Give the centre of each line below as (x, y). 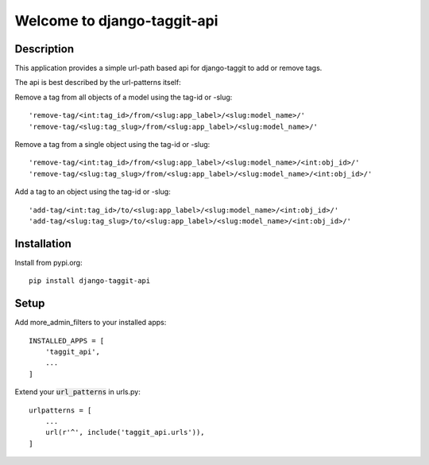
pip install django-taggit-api (90, 281)
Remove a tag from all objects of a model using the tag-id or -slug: (124, 97)
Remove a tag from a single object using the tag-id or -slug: (112, 145)
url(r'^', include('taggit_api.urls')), (125, 432)
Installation (43, 244)
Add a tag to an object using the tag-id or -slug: (93, 192)
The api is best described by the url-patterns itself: (98, 83)
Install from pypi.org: (48, 262)
